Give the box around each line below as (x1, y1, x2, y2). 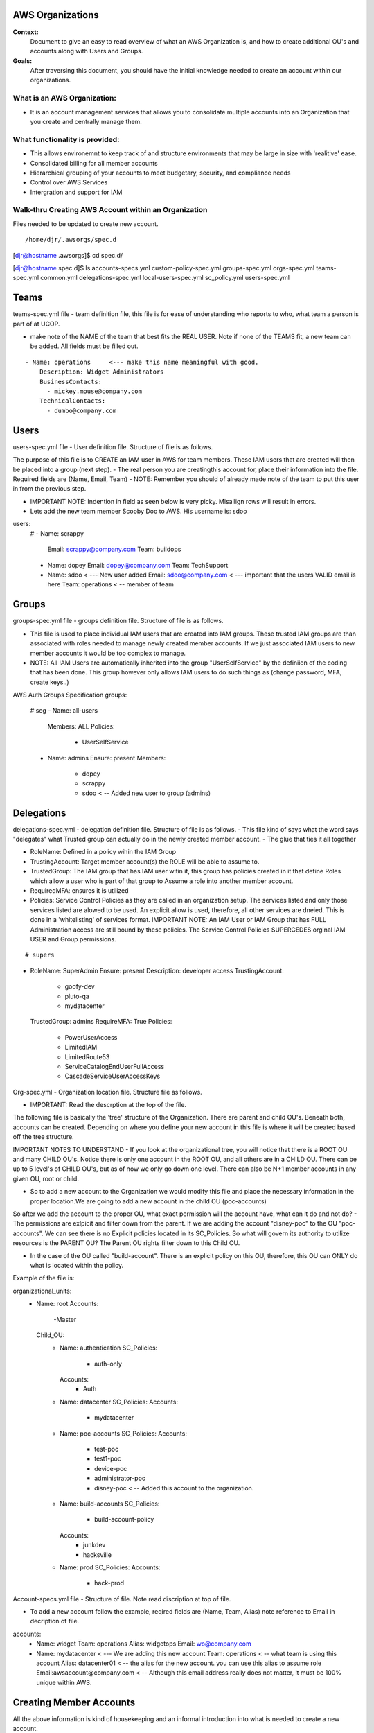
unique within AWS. (36, 1678, 92, 1687)
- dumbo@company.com (46, 406, 117, 415)
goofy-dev (64, 982, 95, 991)
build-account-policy (94, 1515, 154, 1524)
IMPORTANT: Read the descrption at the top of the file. (30, 1101, 187, 1109)
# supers (25, 951, 55, 959)
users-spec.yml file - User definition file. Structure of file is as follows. (12, 442, 213, 451)
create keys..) (30, 678, 69, 686)
